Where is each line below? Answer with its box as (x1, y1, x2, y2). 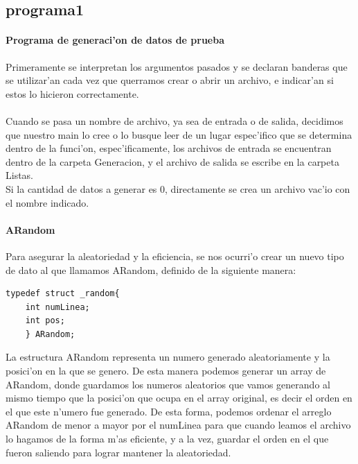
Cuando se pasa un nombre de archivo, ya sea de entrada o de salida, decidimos (6, 113, 343, 128)
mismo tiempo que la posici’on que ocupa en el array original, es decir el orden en (6, 390, 352, 405)
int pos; (25, 316, 65, 326)
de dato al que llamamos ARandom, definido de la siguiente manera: (6, 262, 296, 277)
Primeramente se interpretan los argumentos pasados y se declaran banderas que (6, 59, 348, 74)
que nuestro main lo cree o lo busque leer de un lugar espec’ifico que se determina (6, 127, 352, 141)
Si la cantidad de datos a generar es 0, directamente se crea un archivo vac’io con (6, 181, 350, 196)
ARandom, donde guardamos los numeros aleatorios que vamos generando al (6, 377, 330, 391)
